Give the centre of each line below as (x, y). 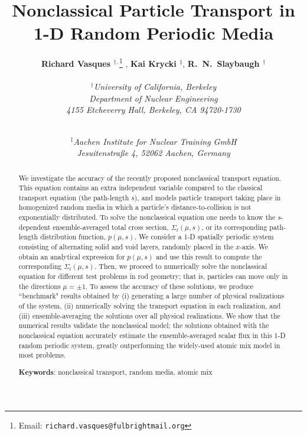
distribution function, (73, 237)
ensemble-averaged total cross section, (111, 227)
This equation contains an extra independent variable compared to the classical (141, 188)
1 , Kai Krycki (148, 62)
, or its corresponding (234, 227)
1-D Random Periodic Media (153, 33)
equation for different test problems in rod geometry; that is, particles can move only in (153, 276)
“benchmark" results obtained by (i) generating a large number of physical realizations (151, 296)
